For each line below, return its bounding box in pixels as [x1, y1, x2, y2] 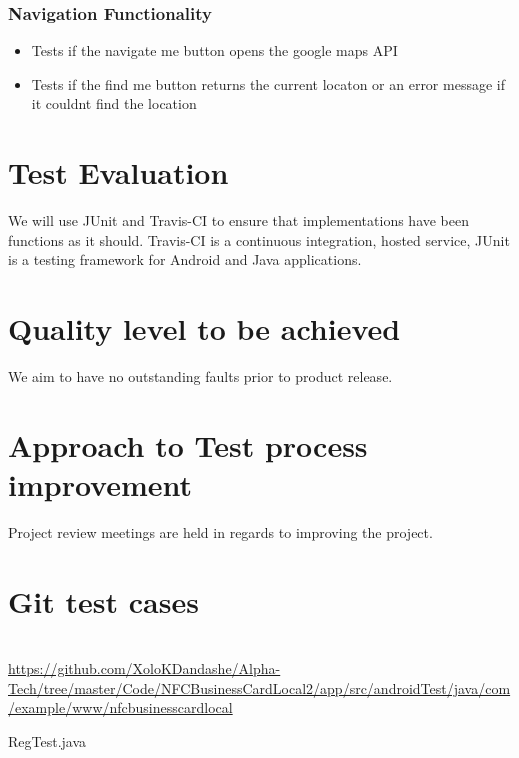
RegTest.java [8, 731, 87, 752]
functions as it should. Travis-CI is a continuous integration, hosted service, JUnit [8, 229, 510, 250]
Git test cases [8, 580, 199, 621]
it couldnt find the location [31, 93, 197, 114]
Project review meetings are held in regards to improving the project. [8, 521, 433, 542]
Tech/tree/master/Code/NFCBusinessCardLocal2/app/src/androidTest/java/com [8, 677, 511, 698]
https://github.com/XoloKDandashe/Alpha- [8, 658, 281, 679]
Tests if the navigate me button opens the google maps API [31, 40, 398, 61]
